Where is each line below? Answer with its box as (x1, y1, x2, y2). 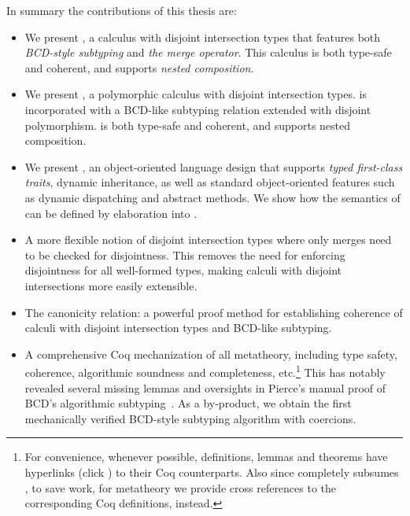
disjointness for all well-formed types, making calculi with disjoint (24, 262, 342, 278)
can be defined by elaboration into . (24, 205, 198, 221)
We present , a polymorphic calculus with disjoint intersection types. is (24, 86, 367, 102)
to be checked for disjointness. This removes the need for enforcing (24, 246, 345, 263)
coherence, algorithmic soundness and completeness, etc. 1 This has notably (24, 362, 386, 380)
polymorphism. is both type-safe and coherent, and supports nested (24, 116, 351, 133)
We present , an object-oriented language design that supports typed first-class (24, 158, 403, 175)
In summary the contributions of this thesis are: (6, 2, 237, 18)
